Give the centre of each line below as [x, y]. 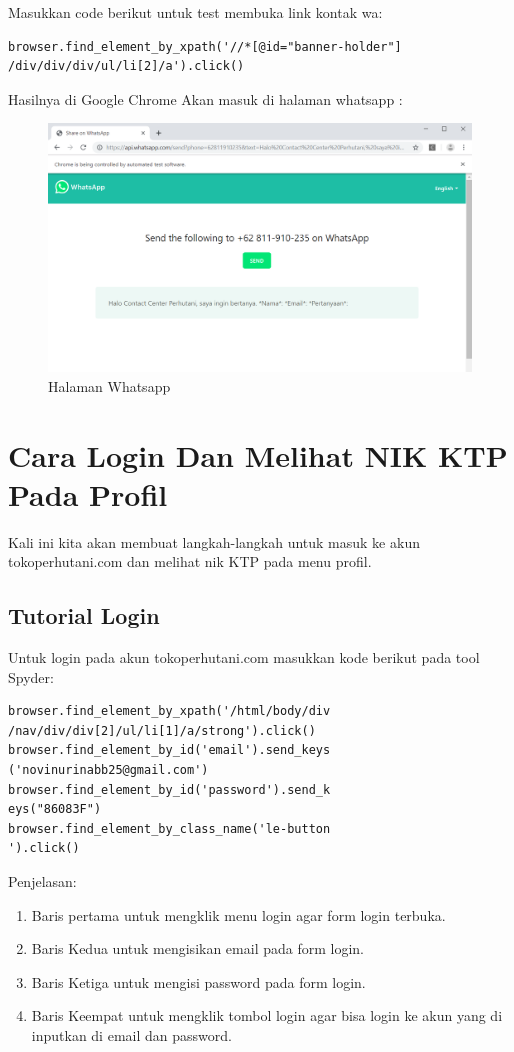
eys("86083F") [55, 809]
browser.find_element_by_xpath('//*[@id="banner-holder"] [205, 46]
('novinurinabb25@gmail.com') [108, 770]
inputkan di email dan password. [131, 1035]
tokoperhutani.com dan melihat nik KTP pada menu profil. [190, 561]
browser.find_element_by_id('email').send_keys [169, 750]
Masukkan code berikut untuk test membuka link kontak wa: [195, 12]
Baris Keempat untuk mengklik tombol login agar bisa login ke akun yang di [267, 1015]
